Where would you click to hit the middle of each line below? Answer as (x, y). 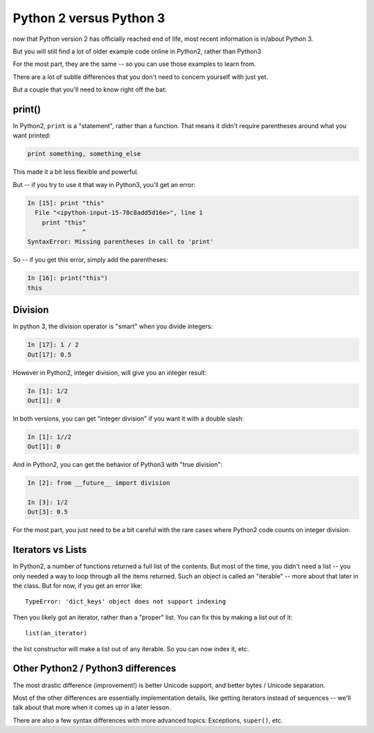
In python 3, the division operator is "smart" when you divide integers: (113, 326)
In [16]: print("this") (68, 278)
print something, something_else (84, 154)
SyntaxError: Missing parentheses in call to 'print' (121, 242)
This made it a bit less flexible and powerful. (75, 172)
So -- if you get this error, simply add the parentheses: (90, 260)
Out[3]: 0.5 (48, 512)
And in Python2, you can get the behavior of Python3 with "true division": (118, 465)
